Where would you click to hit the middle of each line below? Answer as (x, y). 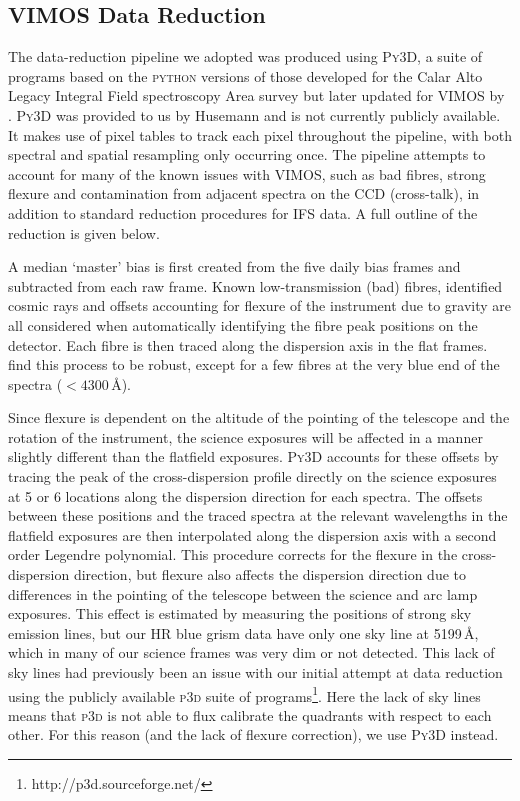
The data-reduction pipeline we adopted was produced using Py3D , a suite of (245, 56)
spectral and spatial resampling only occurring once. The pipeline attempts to (247, 154)
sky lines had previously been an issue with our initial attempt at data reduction (255, 672)
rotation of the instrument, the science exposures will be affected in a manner (245, 436)
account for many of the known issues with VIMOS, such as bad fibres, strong (247, 173)
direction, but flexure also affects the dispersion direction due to (270, 574)
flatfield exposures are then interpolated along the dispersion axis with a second (252, 534)
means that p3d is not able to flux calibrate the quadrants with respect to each (250, 714)
